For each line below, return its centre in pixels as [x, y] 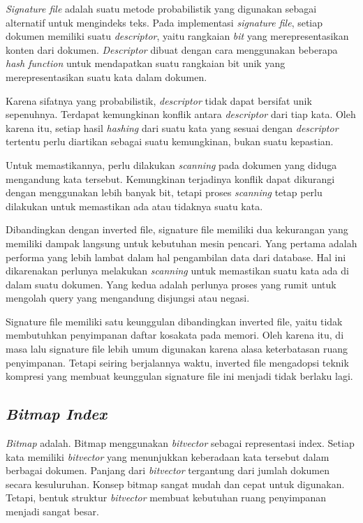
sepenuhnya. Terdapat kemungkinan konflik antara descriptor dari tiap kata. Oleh [181, 114]
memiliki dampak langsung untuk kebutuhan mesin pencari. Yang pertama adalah [181, 243]
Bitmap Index [56, 414]
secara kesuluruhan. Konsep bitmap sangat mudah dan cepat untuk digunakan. [175, 484]
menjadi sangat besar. [52, 511]
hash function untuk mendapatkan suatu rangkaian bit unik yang [146, 63]
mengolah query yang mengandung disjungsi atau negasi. [128, 298]
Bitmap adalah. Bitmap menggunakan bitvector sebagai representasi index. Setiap [180, 443]
